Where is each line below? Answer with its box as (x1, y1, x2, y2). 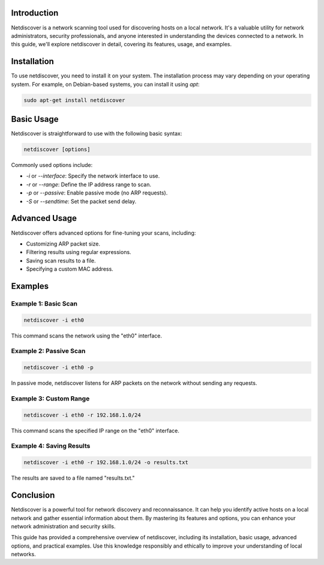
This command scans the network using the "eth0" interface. (11, 332, 162, 339)
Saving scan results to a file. (26, 257, 96, 264)
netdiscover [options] (23, 146, 91, 153)
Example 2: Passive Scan (11, 347, 86, 355)
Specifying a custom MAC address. (26, 265, 113, 273)
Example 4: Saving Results (11, 442, 91, 450)
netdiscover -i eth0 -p (23, 364, 94, 371)
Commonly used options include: (11, 162, 93, 169)
